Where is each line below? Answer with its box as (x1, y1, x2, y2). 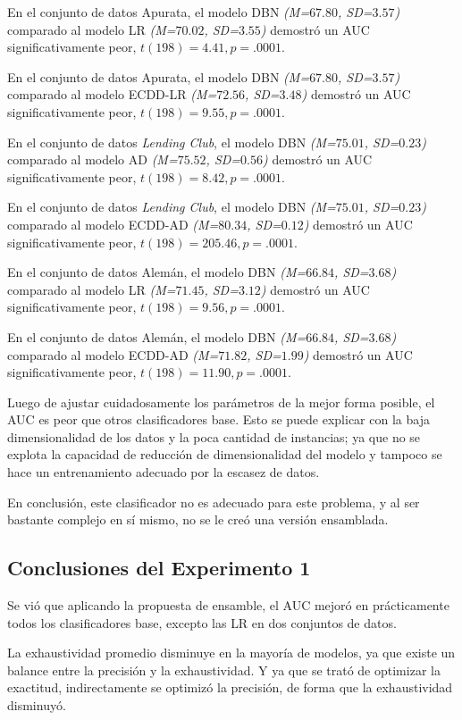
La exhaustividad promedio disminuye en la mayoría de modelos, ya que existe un (7, 643, 456, 662)
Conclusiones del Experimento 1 (7, 554, 311, 582)
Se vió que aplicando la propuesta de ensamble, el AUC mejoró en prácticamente (7, 596, 449, 615)
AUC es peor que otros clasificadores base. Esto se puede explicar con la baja (7, 410, 430, 429)
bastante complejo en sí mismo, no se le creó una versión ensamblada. (7, 510, 389, 529)
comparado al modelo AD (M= (7, 150, 178, 169)
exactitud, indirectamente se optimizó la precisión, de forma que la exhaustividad (7, 678, 453, 697)
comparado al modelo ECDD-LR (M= (7, 85, 217, 104)
